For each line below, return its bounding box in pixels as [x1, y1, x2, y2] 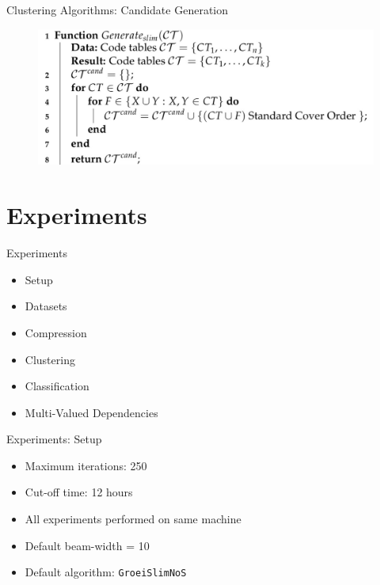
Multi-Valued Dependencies [25, 404, 158, 420]
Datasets [25, 298, 67, 314]
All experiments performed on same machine [25, 511, 241, 527]
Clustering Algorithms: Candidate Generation [6, 2, 229, 17]
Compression [25, 324, 87, 340]
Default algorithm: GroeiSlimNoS [25, 564, 187, 580]
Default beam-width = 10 [25, 537, 150, 553]
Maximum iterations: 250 [25, 457, 147, 473]
